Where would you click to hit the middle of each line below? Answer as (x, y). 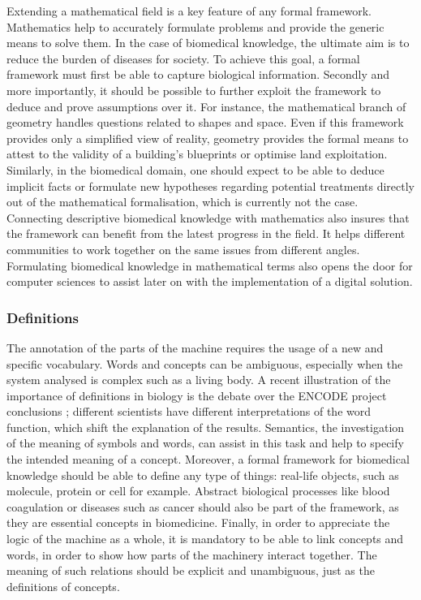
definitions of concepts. (63, 586)
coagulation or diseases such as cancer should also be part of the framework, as (203, 506)
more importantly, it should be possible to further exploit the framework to (194, 90)
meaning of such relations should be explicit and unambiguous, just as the (191, 570)
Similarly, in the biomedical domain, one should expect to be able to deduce (195, 169)
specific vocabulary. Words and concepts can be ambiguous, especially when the (205, 363)
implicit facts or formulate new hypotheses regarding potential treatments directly (210, 186)
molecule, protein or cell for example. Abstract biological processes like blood (198, 491)
